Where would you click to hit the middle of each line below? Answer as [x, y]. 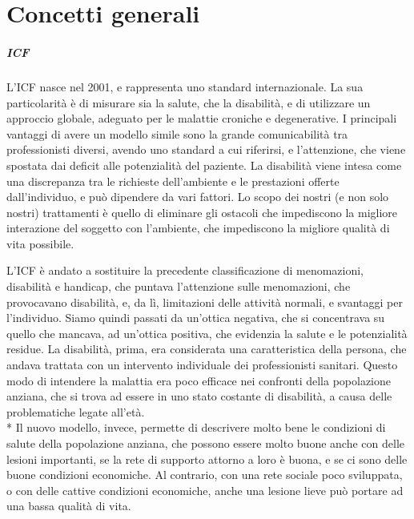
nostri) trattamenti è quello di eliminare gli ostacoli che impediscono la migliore [202, 212]
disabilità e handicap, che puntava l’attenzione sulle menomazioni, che [179, 286]
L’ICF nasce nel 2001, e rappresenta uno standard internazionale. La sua [185, 86]
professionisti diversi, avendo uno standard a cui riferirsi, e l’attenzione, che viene [206, 149]
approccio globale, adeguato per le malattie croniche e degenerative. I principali [202, 118]
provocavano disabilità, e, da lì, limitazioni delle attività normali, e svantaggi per [205, 302]
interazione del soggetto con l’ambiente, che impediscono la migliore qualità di [198, 228]
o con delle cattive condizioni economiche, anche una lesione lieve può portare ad [205, 490]
